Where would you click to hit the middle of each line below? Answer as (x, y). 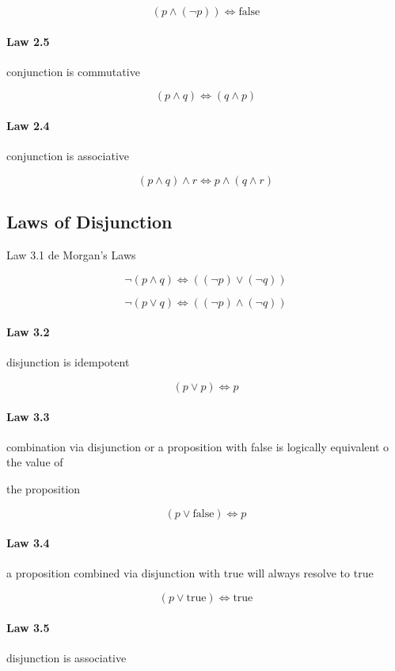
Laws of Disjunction (89, 222)
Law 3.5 (28, 627)
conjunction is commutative (73, 71)
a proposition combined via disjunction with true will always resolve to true (190, 573)
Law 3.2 (28, 332)
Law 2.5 (28, 41)
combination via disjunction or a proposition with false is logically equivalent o (198, 446)
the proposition (44, 488)
